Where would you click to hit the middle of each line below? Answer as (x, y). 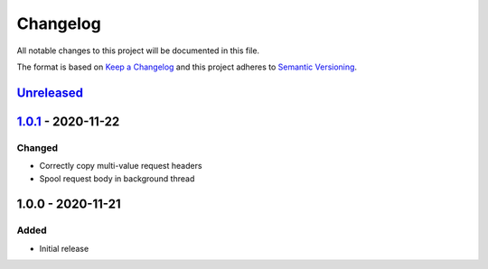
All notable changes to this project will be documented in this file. (138, 51)
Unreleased (50, 93)
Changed (38, 147)
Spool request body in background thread (117, 178)
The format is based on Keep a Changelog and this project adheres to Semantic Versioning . (187, 67)
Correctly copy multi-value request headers (121, 166)
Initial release (64, 248)
